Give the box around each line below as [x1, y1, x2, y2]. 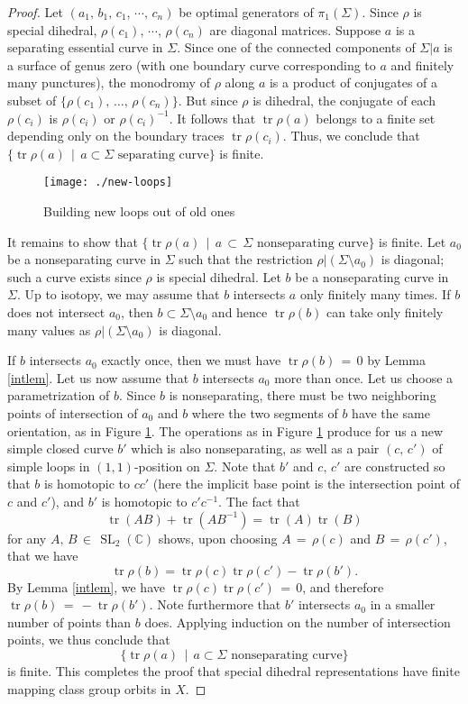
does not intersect [7, 302, 106, 321]
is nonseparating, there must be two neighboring [169, 386, 436, 405]
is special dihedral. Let [156, 267, 281, 286]
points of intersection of [7, 403, 138, 422]
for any [7, 528, 47, 547]
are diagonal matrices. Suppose [209, 20, 381, 39]
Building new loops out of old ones [43, 202, 235, 220]
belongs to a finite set [316, 108, 436, 127]
